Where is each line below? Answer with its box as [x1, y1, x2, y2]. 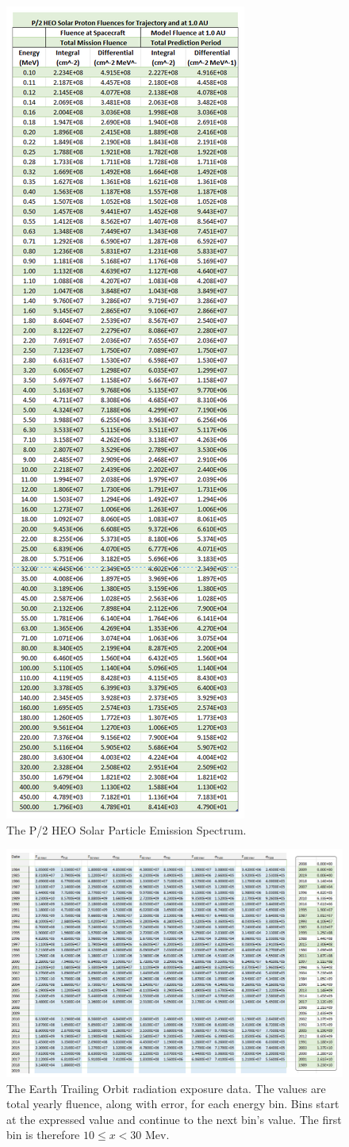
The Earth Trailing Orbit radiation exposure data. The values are [6, 1080, 326, 1096]
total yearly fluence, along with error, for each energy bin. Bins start [6, 1095, 339, 1112]
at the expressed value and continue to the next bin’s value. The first [6, 1111, 342, 1127]
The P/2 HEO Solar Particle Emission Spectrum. [6, 821, 247, 838]
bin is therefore [6, 1126, 80, 1143]
